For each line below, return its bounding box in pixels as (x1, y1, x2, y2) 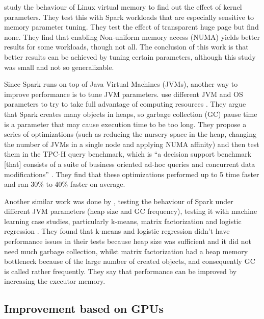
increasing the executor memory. (4, 276, 105, 286)
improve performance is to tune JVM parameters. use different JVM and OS (4, 88, 243, 99)
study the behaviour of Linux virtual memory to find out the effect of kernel (4, 2, 242, 12)
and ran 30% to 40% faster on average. (4, 179, 125, 189)
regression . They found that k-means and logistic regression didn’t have (4, 226, 230, 236)
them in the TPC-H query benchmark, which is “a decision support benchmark (4, 149, 252, 159)
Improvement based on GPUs (4, 301, 164, 316)
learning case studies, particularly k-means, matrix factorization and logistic (4, 215, 242, 226)
